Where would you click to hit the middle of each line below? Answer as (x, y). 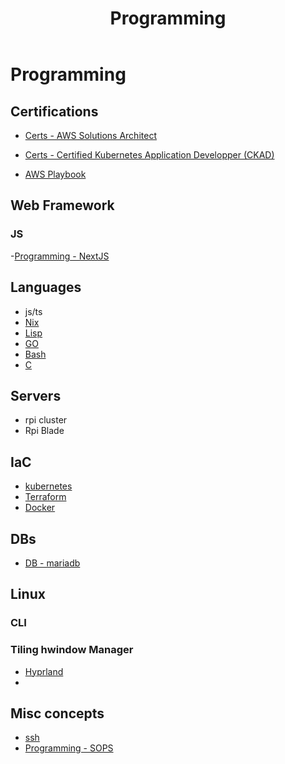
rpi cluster (46, 420)
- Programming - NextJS (60, 256)
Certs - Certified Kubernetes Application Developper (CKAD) (149, 155)
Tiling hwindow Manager (72, 650)
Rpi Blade (44, 431)
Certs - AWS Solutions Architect (90, 135)
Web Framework (62, 205)
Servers (36, 395)
